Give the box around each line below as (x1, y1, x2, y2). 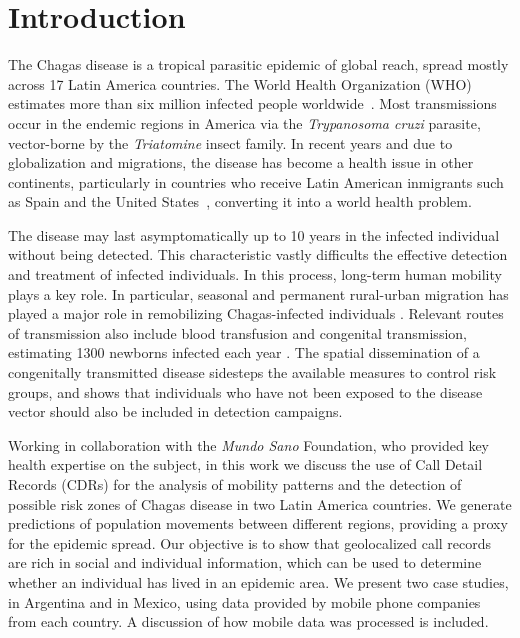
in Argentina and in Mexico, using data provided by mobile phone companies (8, 591, 481, 612)
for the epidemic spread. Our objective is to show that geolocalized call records (8, 532, 492, 553)
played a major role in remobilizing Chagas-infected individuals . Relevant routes (8, 303, 504, 324)
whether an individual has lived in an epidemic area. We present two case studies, (8, 571, 509, 592)
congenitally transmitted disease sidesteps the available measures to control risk (8, 362, 497, 383)
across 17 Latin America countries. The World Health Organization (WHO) (8, 73, 472, 94)
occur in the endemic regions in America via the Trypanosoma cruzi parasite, (8, 112, 481, 133)
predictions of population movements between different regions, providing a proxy (8, 513, 508, 534)
